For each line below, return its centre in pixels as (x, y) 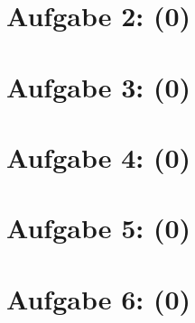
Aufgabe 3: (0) (99, 86)
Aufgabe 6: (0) (99, 298)
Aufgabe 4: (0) (99, 157)
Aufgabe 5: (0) (99, 228)
